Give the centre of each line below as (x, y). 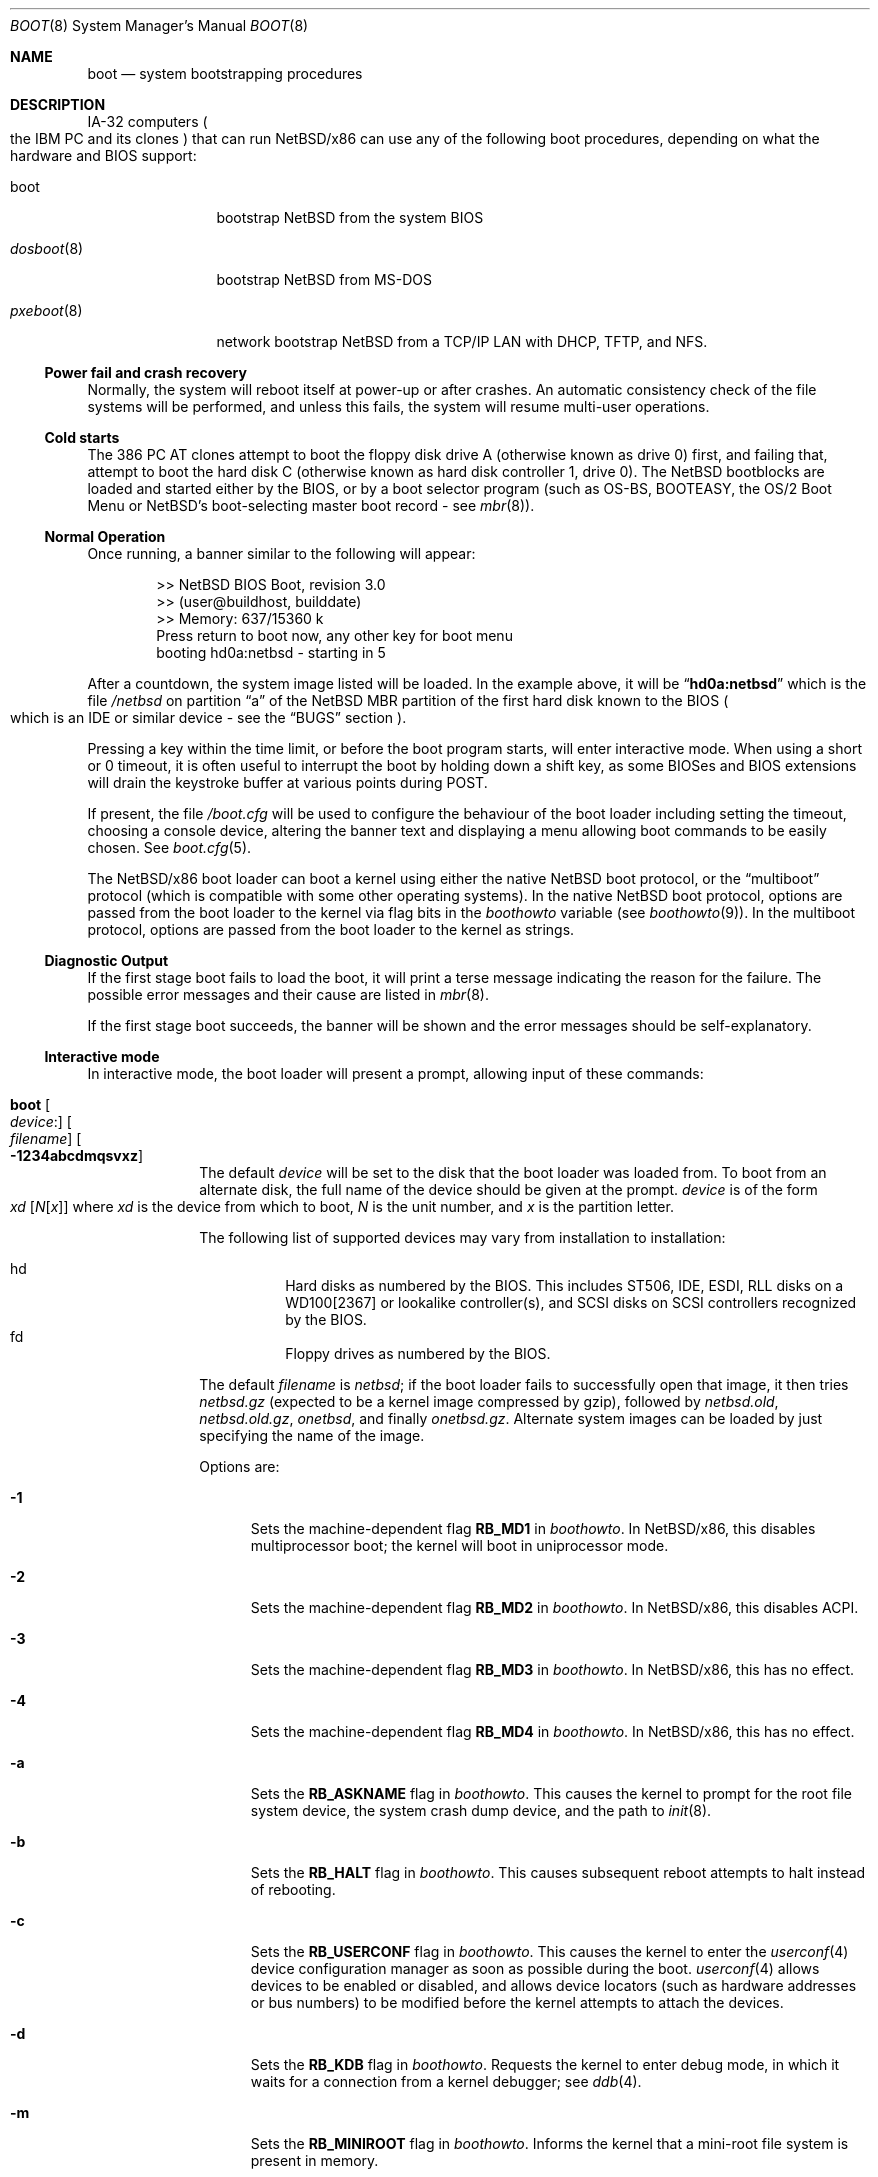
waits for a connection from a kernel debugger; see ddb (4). (446, 2081)
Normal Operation (105, 536)
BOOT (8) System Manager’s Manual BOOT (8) (159, 25)
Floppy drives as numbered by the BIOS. (418, 1353)
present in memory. (314, 2160)
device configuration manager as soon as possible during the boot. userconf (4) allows (535, 1968)
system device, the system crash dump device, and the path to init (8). (481, 1810)
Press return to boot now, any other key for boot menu (334, 635)
